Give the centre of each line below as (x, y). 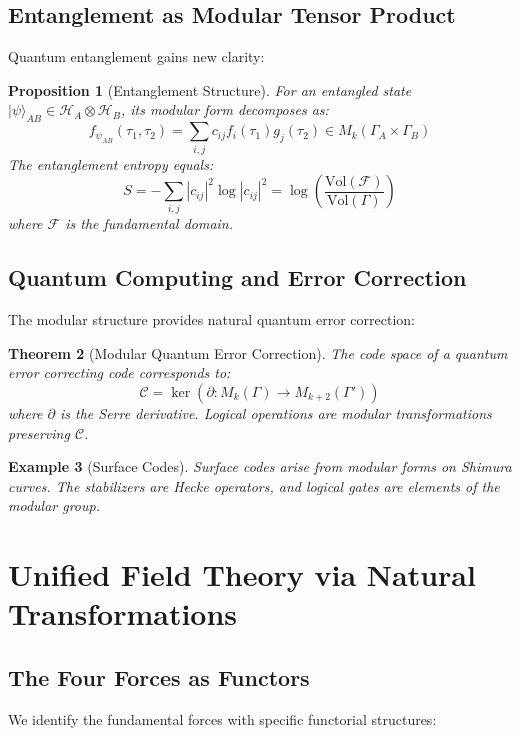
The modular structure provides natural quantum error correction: (211, 319)
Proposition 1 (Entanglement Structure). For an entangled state (210, 89)
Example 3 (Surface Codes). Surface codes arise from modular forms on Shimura (260, 466)
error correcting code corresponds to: (119, 372)
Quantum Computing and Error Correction (237, 277)
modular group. (54, 505)
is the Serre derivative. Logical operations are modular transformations (275, 413)
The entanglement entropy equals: (111, 163)
